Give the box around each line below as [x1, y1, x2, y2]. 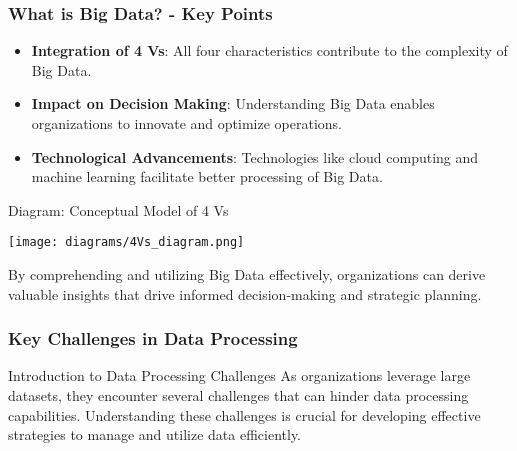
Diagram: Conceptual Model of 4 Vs [8, 199, 229, 220]
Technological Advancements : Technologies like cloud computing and [31, 146, 479, 167]
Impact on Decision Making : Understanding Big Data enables [31, 93, 435, 114]
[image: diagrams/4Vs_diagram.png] [8, 235, 245, 250]
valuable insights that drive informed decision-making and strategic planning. [8, 283, 482, 304]
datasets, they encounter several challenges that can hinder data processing [8, 385, 469, 406]
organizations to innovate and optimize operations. [31, 113, 342, 133]
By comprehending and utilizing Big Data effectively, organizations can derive [8, 264, 486, 285]
